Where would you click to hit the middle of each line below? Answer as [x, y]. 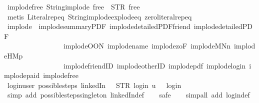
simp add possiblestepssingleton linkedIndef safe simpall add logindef [128, 95]
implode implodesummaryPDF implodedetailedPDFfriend [99, 26]
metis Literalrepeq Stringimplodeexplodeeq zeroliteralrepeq [99, 16]
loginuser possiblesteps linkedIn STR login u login [94, 85]
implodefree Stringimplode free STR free [73, 6]
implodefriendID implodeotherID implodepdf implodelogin [154, 65]
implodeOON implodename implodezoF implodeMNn [147, 46]
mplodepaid [22, 75]
